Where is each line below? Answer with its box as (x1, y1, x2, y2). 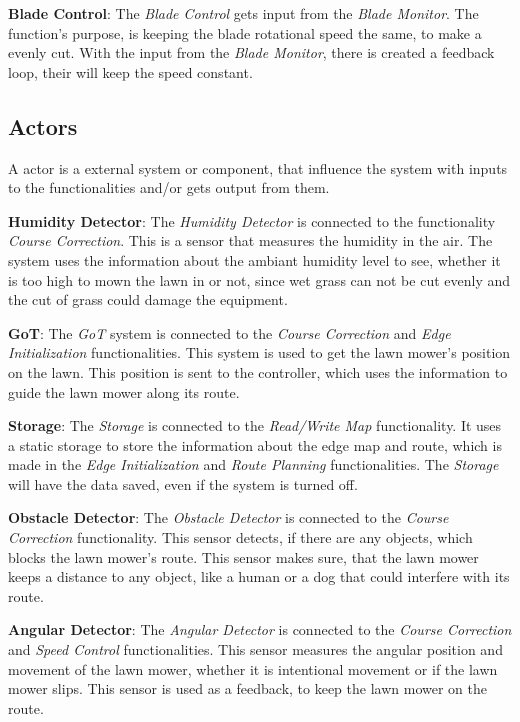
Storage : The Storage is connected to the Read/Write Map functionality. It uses (8, 415, 502, 436)
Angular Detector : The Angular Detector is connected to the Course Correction (8, 619, 512, 640)
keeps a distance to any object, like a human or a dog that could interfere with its (8, 566, 510, 587)
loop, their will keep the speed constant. (8, 61, 253, 82)
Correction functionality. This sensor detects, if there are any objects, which (8, 527, 473, 548)
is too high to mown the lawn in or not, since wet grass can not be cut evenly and (8, 269, 511, 290)
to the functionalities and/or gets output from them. (8, 177, 330, 198)
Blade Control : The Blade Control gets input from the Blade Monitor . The (8, 3, 479, 23)
